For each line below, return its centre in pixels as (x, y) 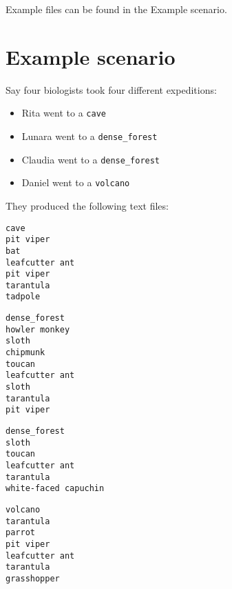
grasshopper (33, 578)
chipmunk (25, 353)
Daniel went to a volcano (76, 182)
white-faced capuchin (55, 489)
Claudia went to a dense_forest (91, 159)
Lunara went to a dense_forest (89, 136)
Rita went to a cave (64, 113)
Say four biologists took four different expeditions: (111, 89)
